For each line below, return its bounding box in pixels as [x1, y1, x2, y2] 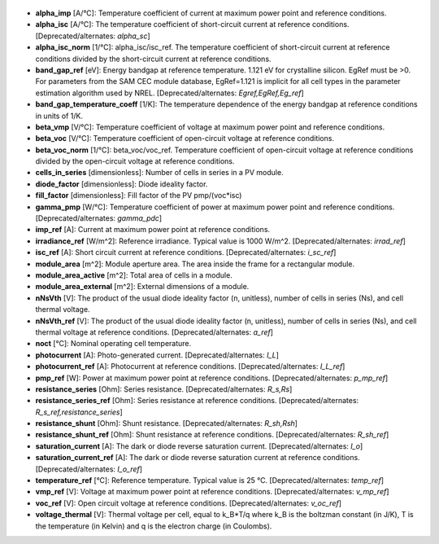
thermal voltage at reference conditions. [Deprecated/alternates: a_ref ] [35, 327, 274, 337]
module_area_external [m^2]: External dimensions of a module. [35, 282, 250, 292]
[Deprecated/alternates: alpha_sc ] [35, 31, 150, 41]
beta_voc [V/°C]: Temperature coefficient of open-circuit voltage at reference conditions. [35, 134, 335, 143]
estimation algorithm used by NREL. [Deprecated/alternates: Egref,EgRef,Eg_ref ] [35, 88, 304, 98]
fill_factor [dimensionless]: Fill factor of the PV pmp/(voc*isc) [35, 191, 242, 200]
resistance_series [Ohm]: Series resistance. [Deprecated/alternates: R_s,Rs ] [35, 384, 293, 394]
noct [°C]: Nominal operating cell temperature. [35, 339, 192, 349]
